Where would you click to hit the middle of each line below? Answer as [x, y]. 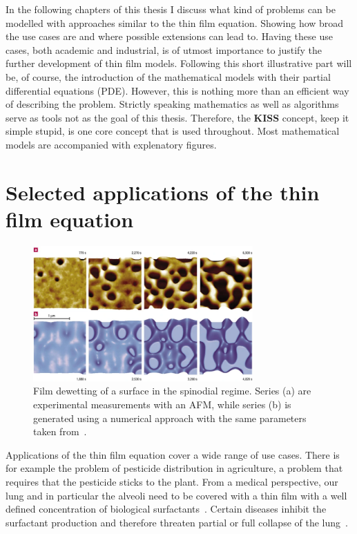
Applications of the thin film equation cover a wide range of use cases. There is [173, 454]
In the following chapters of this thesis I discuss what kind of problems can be [171, 9]
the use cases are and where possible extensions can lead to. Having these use [169, 36]
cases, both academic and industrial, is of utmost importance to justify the [164, 49]
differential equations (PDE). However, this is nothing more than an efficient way [177, 90]
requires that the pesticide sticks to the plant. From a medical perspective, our [172, 481]
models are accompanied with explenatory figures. [111, 144]
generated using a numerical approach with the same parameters [170, 418]
